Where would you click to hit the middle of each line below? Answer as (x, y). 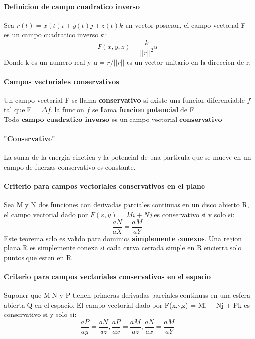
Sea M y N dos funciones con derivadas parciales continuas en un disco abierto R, (127, 205)
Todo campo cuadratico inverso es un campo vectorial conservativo (113, 119)
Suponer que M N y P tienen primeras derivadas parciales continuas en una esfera (127, 295)
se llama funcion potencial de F (143, 109)
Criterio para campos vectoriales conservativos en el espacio (107, 276)
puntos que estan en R (38, 257)
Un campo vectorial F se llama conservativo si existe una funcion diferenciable (124, 100)
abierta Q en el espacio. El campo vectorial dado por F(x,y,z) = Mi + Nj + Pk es (127, 304)
